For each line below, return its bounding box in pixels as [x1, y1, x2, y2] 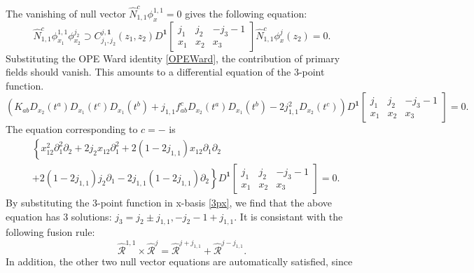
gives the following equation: [185, 6, 307, 20]
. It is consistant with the [234, 209, 343, 223]
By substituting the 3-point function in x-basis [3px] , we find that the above [6, 195, 333, 209]
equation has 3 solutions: [6, 209, 112, 223]
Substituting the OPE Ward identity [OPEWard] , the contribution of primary [6, 50, 340, 65]
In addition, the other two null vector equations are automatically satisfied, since [6, 253, 353, 268]
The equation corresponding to [6, 122, 138, 136]
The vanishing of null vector [6, 6, 126, 20]
